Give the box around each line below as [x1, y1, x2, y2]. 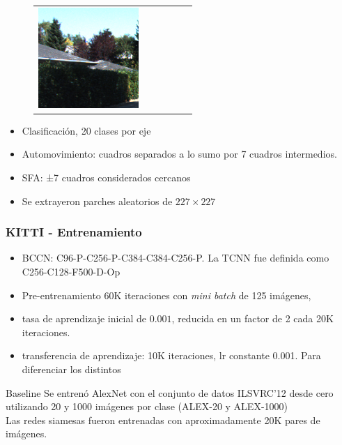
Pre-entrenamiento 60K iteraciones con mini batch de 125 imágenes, [22, 287, 311, 302]
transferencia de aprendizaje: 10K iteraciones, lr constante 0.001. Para [22, 348, 321, 363]
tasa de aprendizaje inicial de [22, 311, 147, 326]
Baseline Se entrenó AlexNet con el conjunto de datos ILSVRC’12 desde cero [6, 385, 334, 400]
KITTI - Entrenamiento [6, 223, 142, 241]
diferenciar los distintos [22, 362, 121, 376]
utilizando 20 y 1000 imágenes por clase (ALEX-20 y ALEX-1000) [6, 399, 288, 414]
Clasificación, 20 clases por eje [22, 123, 151, 137]
